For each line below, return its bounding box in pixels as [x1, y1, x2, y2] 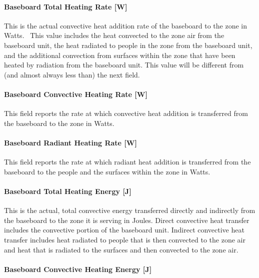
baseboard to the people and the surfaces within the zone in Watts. [4, 166, 210, 176]
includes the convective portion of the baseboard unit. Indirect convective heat [4, 224, 244, 235]
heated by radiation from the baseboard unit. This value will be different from [4, 59, 244, 70]
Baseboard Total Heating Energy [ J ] [4, 185, 131, 196]
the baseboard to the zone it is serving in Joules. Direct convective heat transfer [4, 214, 249, 225]
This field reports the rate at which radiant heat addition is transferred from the [4, 156, 251, 167]
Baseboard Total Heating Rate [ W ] [4, 1, 127, 11]
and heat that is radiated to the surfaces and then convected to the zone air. [4, 244, 238, 254]
